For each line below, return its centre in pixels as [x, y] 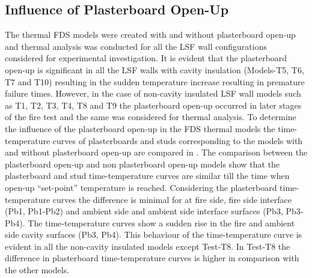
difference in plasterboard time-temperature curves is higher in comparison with [152, 258]
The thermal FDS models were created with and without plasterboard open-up [150, 35]
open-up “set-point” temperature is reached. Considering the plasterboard [141, 187]
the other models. [37, 270]
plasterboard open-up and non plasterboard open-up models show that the [142, 164]
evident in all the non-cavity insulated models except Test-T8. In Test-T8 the [148, 246]
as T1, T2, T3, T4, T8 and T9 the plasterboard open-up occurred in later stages [153, 105]
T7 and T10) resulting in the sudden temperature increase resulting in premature [155, 81]
